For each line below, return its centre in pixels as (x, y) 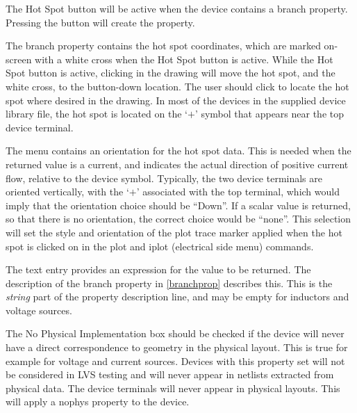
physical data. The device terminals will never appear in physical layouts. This (173, 388)
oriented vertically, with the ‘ (67, 192)
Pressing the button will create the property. (100, 22)
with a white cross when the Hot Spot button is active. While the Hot (184, 59)
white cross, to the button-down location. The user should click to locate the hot (177, 86)
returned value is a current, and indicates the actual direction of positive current (177, 164)
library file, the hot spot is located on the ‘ (97, 114)
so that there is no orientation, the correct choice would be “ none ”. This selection (178, 219)
